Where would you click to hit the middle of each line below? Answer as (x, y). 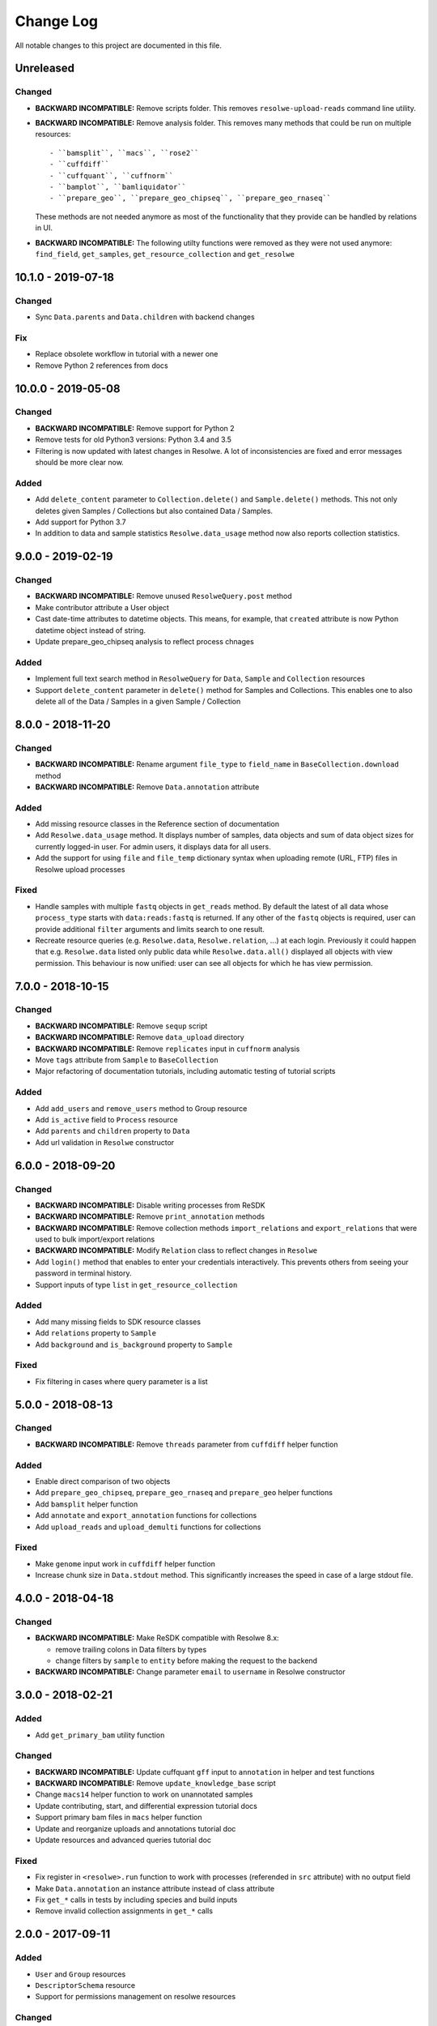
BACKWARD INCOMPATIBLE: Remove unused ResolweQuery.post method (164, 596)
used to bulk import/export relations (95, 1239)
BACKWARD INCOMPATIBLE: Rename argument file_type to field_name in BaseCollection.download (217, 764)
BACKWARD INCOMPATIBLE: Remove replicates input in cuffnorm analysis (168, 1049)
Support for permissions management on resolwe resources (136, 1997)
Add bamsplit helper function (87, 1504)
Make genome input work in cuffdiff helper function (125, 1563)
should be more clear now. (80, 463)
